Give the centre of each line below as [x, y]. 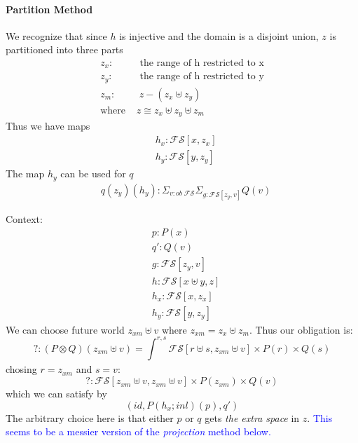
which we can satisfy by [56, 394]
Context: [24, 218]
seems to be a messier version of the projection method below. [138, 431]
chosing [21, 369]
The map [25, 173]
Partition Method [49, 9]
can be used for [93, 173]
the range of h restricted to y [202, 77]
